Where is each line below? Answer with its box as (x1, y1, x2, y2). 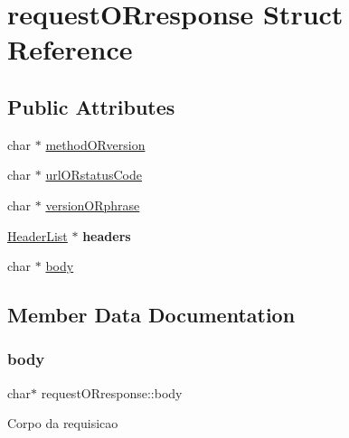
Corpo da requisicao (7, 414, 118, 433)
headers (82, 226, 131, 245)
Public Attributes (7, 92, 175, 120)
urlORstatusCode (45, 165, 143, 184)
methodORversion (45, 135, 146, 154)
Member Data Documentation (7, 301, 296, 329)
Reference (7, 31, 133, 68)
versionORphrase (45, 195, 140, 214)
